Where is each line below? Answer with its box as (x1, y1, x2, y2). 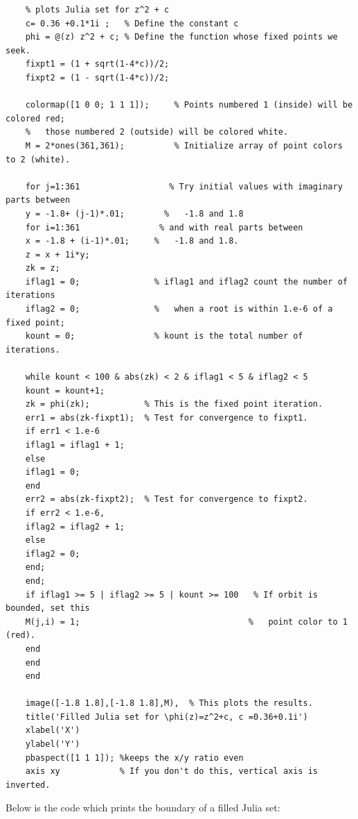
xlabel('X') (25, 725, 80, 736)
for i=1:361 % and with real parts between (25, 222, 303, 233)
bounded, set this (6, 603, 90, 614)
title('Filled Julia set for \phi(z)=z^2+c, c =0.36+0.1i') (25, 711, 308, 722)
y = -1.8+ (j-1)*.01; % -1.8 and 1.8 (25, 208, 244, 219)
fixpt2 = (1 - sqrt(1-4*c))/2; (25, 72, 170, 83)
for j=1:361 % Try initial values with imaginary (25, 181, 343, 192)
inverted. (6, 779, 51, 790)
